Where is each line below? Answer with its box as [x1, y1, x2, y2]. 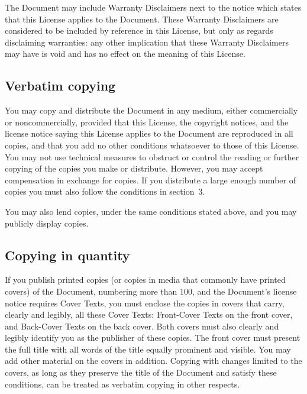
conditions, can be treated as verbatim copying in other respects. [5, 377, 240, 390]
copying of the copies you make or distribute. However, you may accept [5, 162, 263, 175]
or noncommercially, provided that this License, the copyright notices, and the [5, 115, 289, 128]
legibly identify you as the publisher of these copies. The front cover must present [5, 331, 300, 344]
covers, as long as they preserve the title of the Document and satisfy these [5, 366, 277, 379]
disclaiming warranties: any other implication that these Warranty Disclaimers [5, 35, 289, 48]
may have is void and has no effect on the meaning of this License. [5, 47, 245, 60]
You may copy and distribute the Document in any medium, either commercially [5, 104, 298, 117]
